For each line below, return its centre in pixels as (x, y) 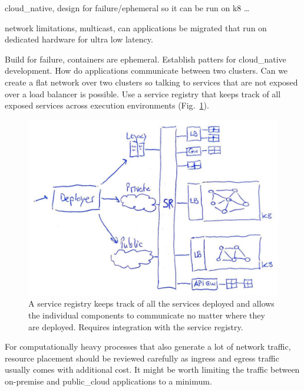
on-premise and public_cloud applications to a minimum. (108, 381)
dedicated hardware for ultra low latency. (79, 39)
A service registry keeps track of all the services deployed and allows (151, 303)
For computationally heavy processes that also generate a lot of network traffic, (148, 346)
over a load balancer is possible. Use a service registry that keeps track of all (143, 93)
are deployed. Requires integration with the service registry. (136, 326)
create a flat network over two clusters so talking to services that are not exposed (151, 82)
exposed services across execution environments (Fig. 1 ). (107, 105)
